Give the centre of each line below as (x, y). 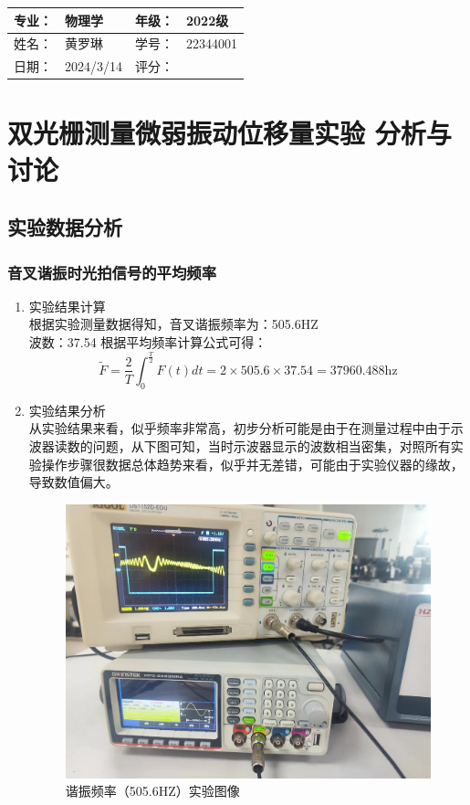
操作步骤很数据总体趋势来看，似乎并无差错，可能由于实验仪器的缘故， (252, 464)
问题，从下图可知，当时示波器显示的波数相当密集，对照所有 (272, 445)
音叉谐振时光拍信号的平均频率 (112, 272)
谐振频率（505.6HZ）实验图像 (152, 791)
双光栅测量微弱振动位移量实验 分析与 (230, 133)
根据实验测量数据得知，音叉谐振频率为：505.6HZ (173, 324)
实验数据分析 (65, 227)
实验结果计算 (67, 306)
